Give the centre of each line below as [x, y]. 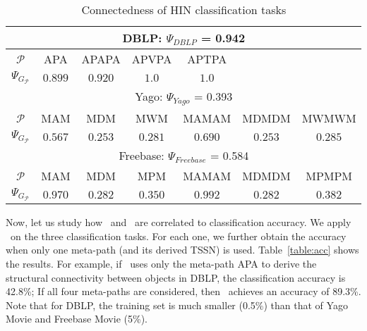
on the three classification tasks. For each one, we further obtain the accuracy [178, 236]
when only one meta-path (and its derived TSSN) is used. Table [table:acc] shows [182, 250]
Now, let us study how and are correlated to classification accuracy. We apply [179, 222]
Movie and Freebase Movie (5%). [77, 319]
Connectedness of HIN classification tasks [184, 10]
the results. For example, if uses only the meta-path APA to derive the [161, 263]
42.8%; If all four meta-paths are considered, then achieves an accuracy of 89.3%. [183, 291]
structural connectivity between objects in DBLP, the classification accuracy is [176, 277]
